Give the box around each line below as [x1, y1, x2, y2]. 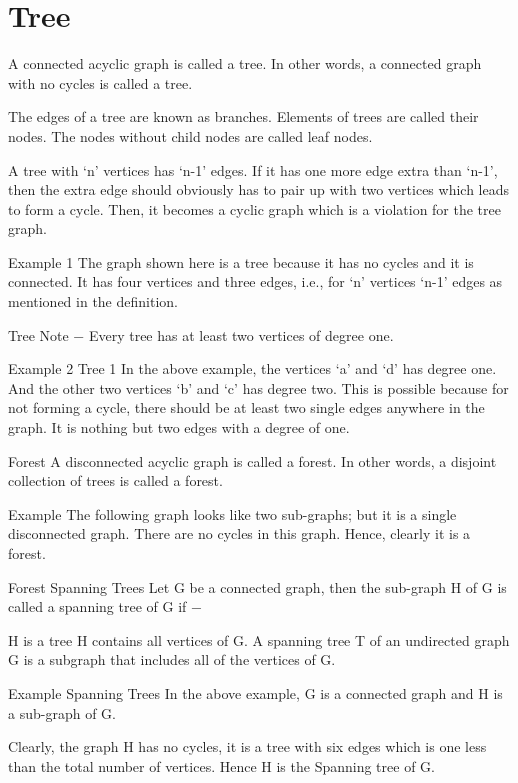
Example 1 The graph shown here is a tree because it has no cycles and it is [8, 251, 474, 272]
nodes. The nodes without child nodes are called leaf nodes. [8, 125, 373, 146]
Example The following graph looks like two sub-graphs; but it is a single [8, 503, 457, 524]
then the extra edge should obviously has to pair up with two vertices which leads [8, 179, 509, 200]
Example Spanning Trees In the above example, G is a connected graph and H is [8, 682, 503, 703]
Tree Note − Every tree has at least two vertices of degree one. [8, 324, 394, 345]
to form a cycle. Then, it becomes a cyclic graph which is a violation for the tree [8, 198, 501, 219]
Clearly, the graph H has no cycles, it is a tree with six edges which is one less [8, 736, 487, 757]
